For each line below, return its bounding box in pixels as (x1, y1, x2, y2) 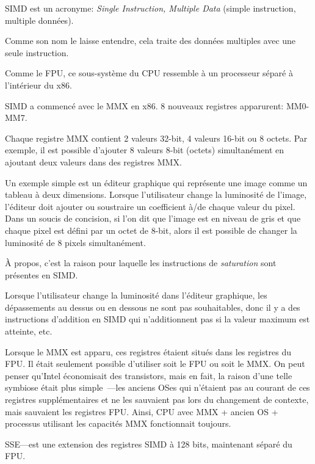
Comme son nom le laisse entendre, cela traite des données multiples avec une (5, 34, 296, 47)
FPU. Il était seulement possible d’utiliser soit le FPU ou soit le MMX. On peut (5, 357, 305, 370)
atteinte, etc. (5, 325, 52, 338)
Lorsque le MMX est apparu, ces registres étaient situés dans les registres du (5, 345, 292, 358)
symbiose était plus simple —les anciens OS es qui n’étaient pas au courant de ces (5, 381, 310, 394)
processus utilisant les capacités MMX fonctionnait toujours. (5, 417, 231, 430)
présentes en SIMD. (5, 268, 78, 281)
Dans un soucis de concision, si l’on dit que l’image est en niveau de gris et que (5, 212, 301, 225)
